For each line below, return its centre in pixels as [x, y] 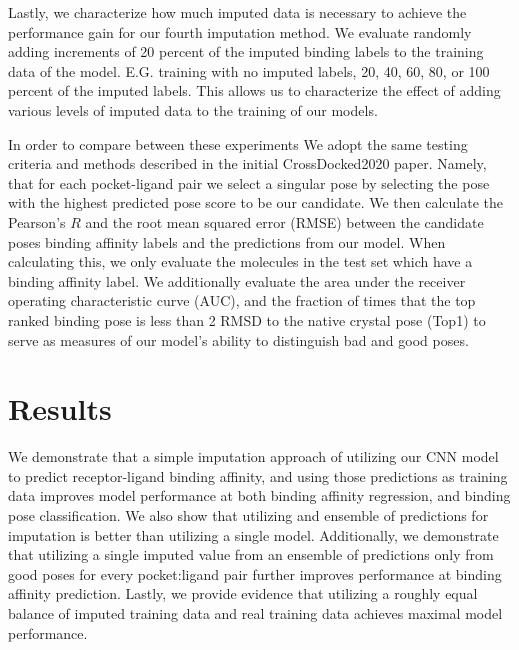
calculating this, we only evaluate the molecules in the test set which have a [240, 261]
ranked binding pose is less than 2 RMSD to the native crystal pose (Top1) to [247, 319]
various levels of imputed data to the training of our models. [193, 109]
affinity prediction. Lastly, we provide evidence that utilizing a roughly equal [243, 593]
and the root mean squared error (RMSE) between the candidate [284, 221]
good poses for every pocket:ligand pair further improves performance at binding [255, 573]
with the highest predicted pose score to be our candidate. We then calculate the [255, 202]
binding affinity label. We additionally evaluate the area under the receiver [237, 280]
